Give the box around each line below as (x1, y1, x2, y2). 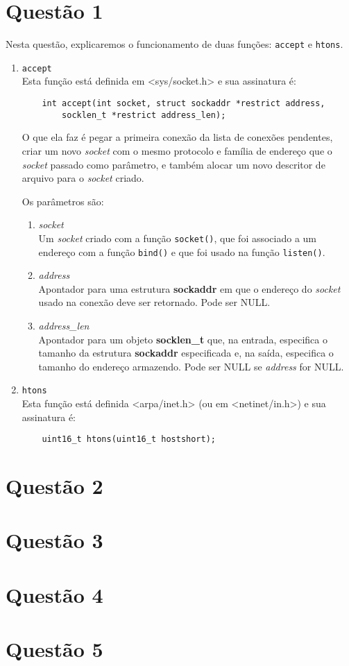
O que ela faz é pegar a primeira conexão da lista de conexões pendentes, (22, 130, 333, 144)
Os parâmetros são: (22, 194, 104, 208)
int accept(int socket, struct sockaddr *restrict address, (42, 99, 325, 109)
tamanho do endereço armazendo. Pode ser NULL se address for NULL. (38, 359, 344, 373)
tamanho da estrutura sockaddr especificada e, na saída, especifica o (38, 345, 334, 360)
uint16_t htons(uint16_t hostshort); (42, 434, 216, 445)
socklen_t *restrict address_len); (62, 110, 226, 120)
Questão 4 (6, 580, 103, 608)
